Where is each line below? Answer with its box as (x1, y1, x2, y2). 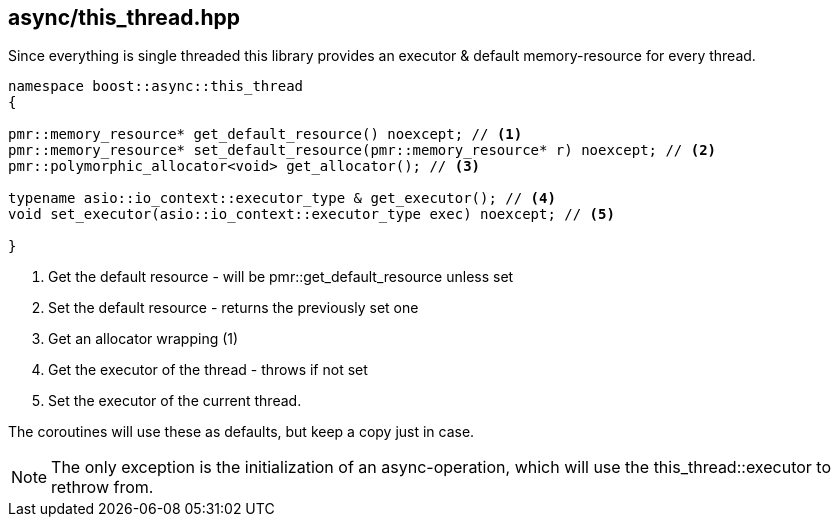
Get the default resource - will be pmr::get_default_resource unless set (48, 268, 514, 286)
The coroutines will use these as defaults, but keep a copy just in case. (8, 423, 475, 441)
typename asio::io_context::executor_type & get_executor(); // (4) (8, 190, 556, 207)
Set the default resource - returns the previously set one (48, 299, 419, 317)
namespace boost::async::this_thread (8, 78, 304, 95)
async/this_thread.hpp (8, 5, 241, 30)
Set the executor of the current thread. (48, 392, 302, 410)
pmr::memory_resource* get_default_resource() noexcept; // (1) (8, 126, 523, 143)
